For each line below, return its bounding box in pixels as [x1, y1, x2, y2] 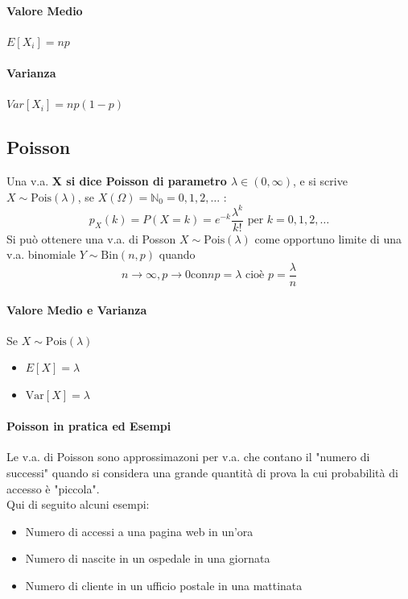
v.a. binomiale [6, 246, 76, 263]
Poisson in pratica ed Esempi [6, 418, 171, 435]
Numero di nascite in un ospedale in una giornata [25, 550, 270, 567]
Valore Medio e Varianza [6, 301, 147, 318]
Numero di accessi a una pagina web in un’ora [25, 522, 253, 539]
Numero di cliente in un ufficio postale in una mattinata [25, 576, 303, 593]
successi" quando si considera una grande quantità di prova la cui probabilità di [6, 464, 398, 480]
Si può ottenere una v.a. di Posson [6, 230, 176, 247]
